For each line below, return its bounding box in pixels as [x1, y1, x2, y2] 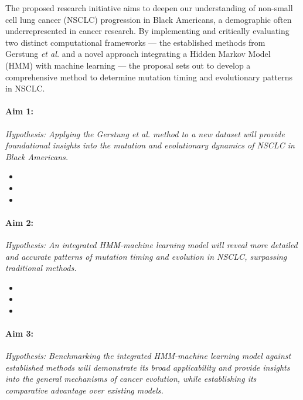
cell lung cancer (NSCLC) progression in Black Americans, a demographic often [5, 13, 292, 25]
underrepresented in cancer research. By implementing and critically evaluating [5, 25, 290, 37]
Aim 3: [5, 327, 33, 340]
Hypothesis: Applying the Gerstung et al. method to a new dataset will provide [5, 127, 285, 140]
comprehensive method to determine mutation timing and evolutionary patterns [5, 70, 292, 83]
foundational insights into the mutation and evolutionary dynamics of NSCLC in [5, 139, 295, 151]
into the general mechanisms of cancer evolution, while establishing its [5, 372, 257, 385]
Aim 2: [5, 216, 33, 228]
